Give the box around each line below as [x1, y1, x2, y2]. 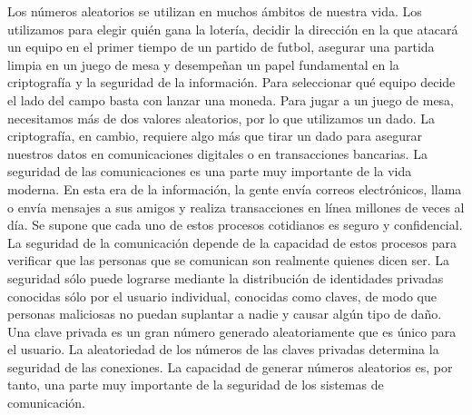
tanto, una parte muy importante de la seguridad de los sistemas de [7, 375, 384, 394]
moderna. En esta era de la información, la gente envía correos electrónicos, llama [7, 179, 462, 198]
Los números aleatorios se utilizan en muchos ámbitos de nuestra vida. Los [7, 2, 422, 20]
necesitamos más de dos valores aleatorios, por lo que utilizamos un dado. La [7, 108, 435, 127]
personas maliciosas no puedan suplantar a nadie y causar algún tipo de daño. [7, 304, 442, 323]
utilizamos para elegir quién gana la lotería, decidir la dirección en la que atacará [7, 19, 458, 38]
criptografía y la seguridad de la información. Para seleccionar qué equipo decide [7, 73, 456, 92]
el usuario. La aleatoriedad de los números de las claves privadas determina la [7, 340, 439, 359]
